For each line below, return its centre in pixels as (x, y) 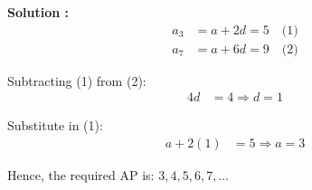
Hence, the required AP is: (81, 174)
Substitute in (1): (55, 125)
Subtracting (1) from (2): (77, 80)
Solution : (38, 12)
